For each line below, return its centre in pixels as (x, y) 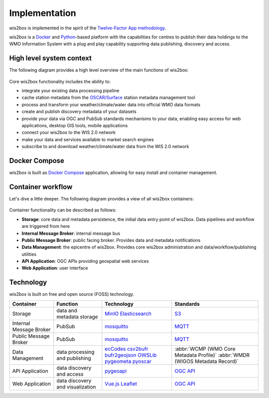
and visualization (76, 387)
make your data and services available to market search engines (88, 139)
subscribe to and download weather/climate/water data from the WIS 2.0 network (105, 147)
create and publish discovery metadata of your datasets (79, 112)
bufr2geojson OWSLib (131, 355)
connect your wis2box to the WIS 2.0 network (69, 133)
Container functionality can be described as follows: (63, 210)
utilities (29, 254)
